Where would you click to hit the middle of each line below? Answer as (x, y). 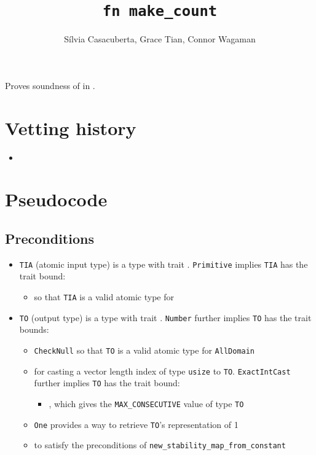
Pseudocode (56, 199)
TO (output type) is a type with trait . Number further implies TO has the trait (165, 317)
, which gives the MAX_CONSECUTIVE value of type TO (146, 403)
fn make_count (160, 11)
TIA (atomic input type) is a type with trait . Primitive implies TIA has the (164, 264)
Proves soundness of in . (50, 85)
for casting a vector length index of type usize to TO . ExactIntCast (162, 371)
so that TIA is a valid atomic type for (104, 296)
